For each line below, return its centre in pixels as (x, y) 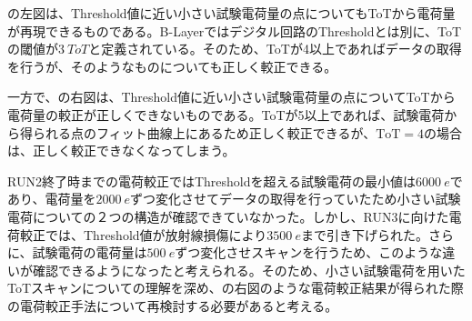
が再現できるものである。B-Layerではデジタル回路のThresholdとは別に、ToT (235, 30)
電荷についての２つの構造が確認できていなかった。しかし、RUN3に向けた (228, 216)
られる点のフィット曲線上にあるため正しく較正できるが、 (204, 132)
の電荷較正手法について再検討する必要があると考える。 (173, 305)
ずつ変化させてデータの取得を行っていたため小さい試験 (296, 199)
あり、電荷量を (52, 199)
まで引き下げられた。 (364, 234)
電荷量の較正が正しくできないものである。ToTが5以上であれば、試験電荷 (226, 114)
